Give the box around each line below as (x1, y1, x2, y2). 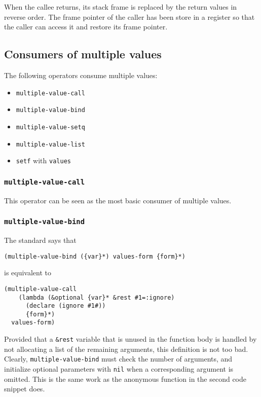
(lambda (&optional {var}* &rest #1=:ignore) (18, 294, 175, 301)
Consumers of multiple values (4, 46, 162, 62)
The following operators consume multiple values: (4, 69, 158, 80)
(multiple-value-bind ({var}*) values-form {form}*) (4, 252, 185, 260)
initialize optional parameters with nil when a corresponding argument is (4, 364, 234, 374)
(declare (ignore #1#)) (25, 302, 106, 310)
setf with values (16, 155, 71, 166)
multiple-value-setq (16, 123, 85, 131)
